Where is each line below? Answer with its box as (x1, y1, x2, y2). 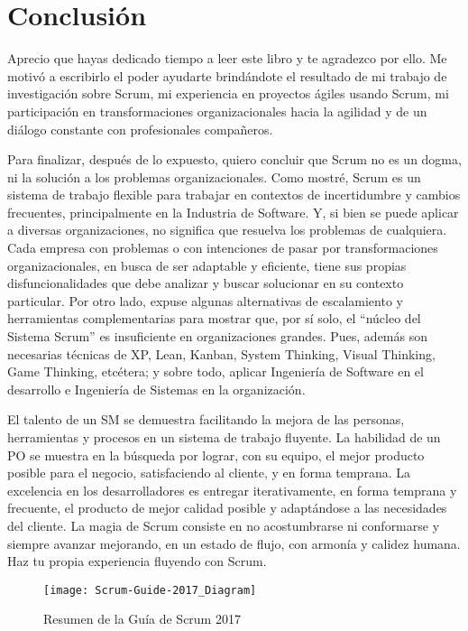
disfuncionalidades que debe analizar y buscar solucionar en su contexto (7, 274, 404, 292)
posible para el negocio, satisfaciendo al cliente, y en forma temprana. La (7, 463, 410, 482)
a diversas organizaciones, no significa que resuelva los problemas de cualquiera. (7, 220, 447, 239)
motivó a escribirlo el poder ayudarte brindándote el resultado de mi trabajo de (7, 66, 447, 85)
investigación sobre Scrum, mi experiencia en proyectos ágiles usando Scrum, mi (7, 84, 449, 103)
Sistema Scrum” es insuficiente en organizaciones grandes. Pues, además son (7, 327, 427, 346)
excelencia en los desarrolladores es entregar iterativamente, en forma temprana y (7, 480, 457, 499)
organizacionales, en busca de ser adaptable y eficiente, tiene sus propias (7, 255, 407, 274)
